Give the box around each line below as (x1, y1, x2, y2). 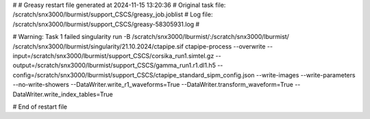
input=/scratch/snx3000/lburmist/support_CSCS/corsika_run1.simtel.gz (12, 51, 214, 59)
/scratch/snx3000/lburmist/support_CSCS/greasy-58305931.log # (12, 20, 200, 28)
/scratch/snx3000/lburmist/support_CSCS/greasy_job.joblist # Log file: (12, 10, 213, 18)
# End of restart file (12, 103, 68, 111)
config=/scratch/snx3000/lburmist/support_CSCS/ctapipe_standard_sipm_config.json (12, 70, 255, 79)
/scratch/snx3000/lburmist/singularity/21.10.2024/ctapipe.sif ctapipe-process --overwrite (12, 42, 266, 51)
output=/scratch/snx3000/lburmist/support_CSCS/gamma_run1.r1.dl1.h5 (12, 62, 216, 70)
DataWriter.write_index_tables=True (12, 90, 113, 98)
